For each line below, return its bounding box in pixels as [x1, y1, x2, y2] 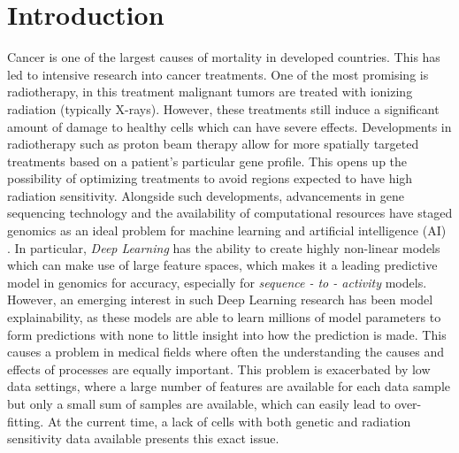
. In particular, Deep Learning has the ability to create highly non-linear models [7, 238, 440, 257]
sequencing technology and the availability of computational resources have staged [7, 203, 453, 222]
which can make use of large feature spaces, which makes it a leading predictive [7, 256, 438, 274]
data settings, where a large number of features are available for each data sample [7, 377, 451, 395]
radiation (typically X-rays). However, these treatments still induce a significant [7, 99, 440, 118]
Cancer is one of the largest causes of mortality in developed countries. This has [7, 48, 440, 66]
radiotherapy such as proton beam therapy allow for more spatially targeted [7, 134, 419, 153]
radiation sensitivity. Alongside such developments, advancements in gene [7, 186, 404, 204]
